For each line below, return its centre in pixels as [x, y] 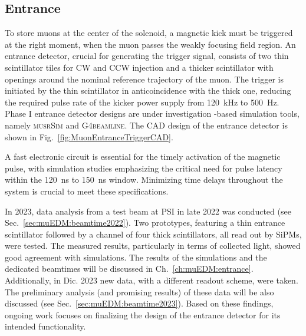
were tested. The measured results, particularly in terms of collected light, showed [153, 246]
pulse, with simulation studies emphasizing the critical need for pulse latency [144, 168]
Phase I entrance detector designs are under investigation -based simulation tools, [152, 113]
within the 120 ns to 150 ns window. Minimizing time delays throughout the [144, 179]
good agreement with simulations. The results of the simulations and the [136, 257]
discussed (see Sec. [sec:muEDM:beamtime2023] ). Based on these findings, [139, 303]
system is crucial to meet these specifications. [87, 191]
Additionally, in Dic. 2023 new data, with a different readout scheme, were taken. [152, 280]
